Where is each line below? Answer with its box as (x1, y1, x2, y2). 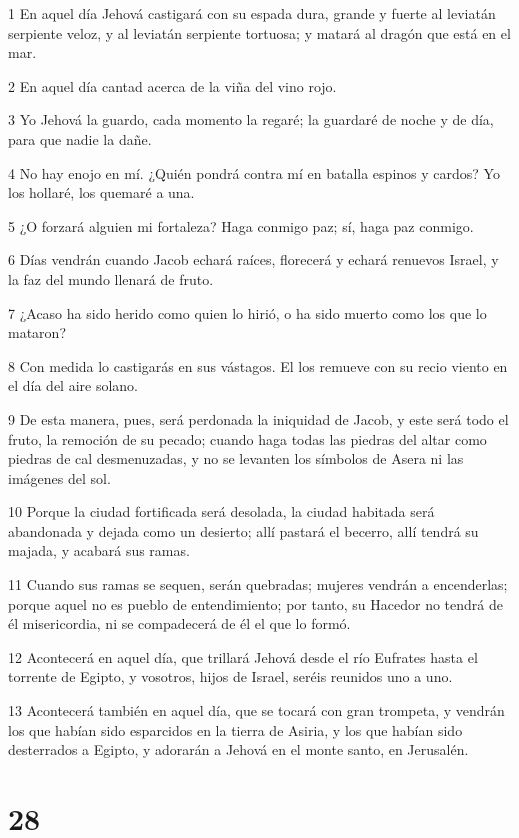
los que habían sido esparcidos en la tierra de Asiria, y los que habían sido (8, 719, 463, 740)
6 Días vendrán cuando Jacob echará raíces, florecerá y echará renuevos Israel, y (8, 249, 499, 270)
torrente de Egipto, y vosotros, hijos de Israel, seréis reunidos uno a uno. (8, 666, 453, 687)
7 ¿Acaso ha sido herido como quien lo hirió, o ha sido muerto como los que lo (8, 302, 487, 323)
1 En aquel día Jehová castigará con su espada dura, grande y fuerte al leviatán (8, 3, 496, 23)
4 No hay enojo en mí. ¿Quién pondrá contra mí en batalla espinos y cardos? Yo (8, 162, 500, 183)
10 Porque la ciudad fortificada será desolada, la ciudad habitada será (8, 501, 435, 522)
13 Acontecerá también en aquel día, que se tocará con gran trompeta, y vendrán (8, 700, 505, 721)
